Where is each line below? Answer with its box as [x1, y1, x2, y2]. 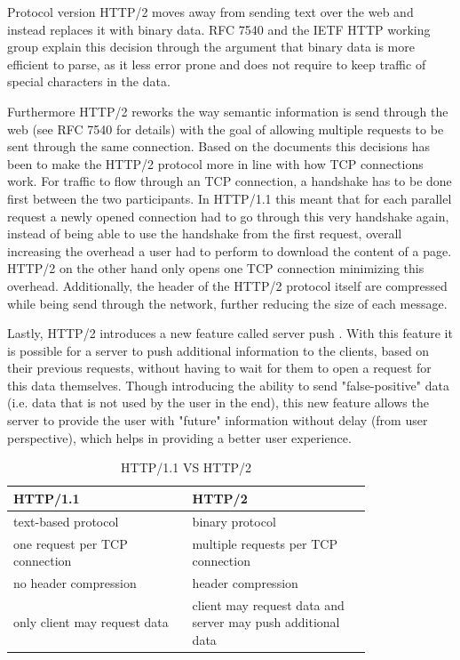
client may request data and [192, 595, 345, 614]
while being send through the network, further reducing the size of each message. [7, 294, 448, 312]
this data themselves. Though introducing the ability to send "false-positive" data [7, 375, 449, 394]
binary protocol [192, 511, 276, 530]
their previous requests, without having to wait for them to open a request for [7, 358, 432, 377]
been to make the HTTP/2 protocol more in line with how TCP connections [7, 154, 424, 173]
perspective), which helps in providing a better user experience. [7, 428, 352, 447]
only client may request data [13, 613, 169, 632]
